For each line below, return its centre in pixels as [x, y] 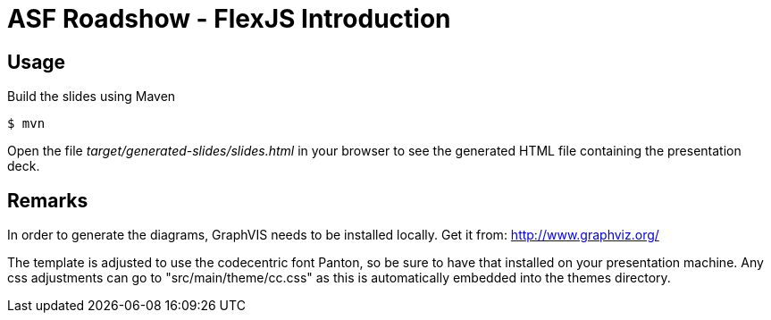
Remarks [48, 200]
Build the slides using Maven [92, 97]
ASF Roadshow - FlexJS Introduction [229, 19]
